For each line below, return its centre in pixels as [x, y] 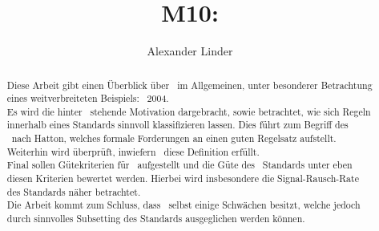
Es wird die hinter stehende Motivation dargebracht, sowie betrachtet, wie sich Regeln [189, 111]
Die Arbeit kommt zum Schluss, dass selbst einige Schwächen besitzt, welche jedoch [183, 205]
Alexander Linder [190, 51]
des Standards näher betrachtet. [74, 191]
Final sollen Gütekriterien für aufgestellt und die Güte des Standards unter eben [179, 165]
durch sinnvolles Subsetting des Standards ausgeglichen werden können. [156, 219]
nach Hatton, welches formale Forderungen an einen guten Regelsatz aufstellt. [174, 138]
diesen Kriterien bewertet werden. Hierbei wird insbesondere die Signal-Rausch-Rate [183, 178]
